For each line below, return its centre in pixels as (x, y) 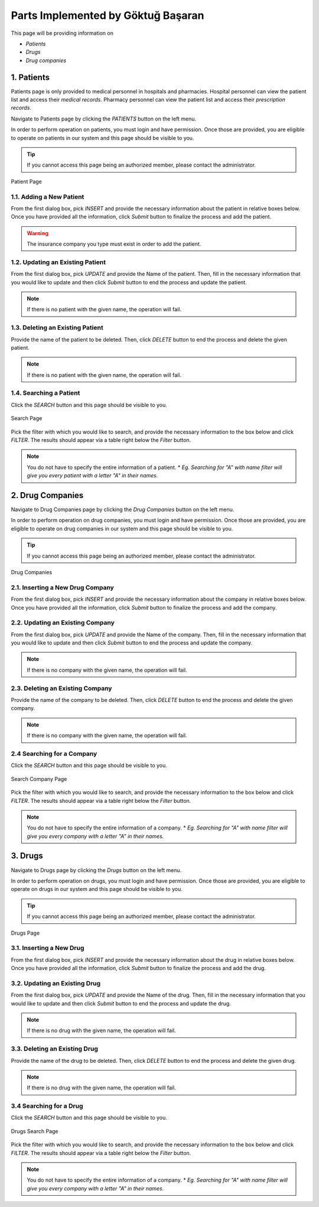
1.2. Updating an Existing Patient (58, 262)
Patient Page (27, 181)
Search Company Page (39, 779)
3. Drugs (27, 856)
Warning (38, 233)
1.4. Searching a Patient (45, 393)
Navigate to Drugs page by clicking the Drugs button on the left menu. (96, 870)
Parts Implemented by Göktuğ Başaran (108, 15)
